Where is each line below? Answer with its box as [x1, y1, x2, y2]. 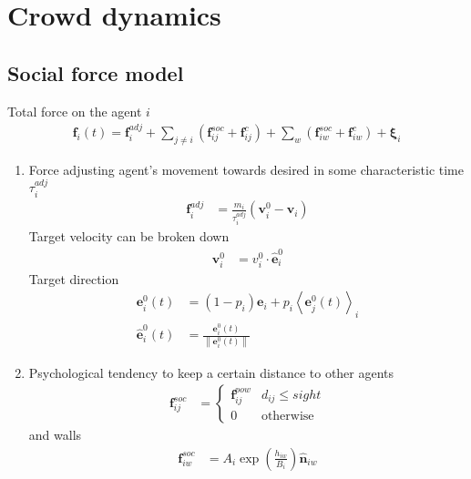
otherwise [261, 410, 314, 423]
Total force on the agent [7, 101, 142, 120]
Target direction [28, 269, 119, 288]
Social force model [7, 58, 184, 87]
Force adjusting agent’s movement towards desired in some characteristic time [28, 159, 464, 178]
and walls [28, 425, 82, 444]
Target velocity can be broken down [28, 227, 230, 246]
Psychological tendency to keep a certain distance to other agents [28, 362, 394, 382]
